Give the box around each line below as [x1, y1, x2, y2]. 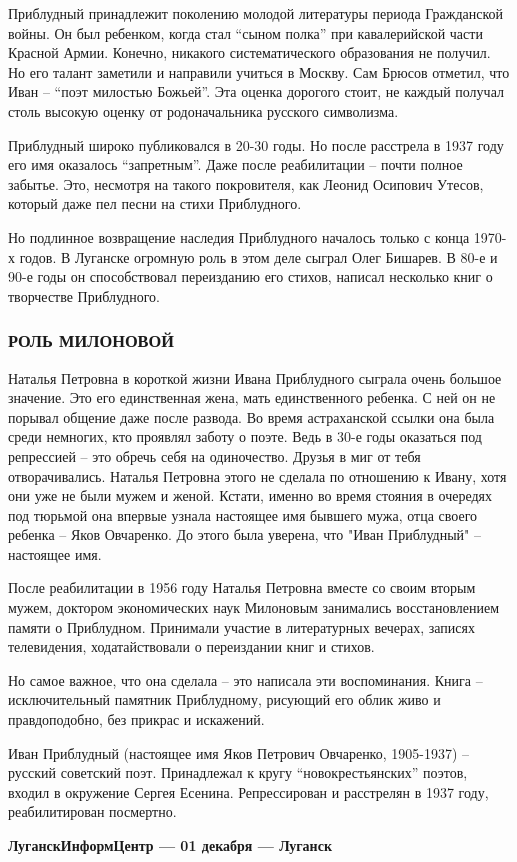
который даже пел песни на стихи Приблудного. [8, 193, 302, 214]
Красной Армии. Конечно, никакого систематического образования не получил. [8, 42, 491, 63]
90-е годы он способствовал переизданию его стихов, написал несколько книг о [8, 266, 493, 287]
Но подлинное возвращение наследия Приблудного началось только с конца [8, 226, 470, 247]
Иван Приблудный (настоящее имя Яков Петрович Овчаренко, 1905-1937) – [8, 742, 470, 763]
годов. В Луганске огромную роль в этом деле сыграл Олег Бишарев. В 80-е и [19, 246, 498, 267]
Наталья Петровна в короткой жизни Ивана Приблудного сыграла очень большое [8, 367, 502, 388]
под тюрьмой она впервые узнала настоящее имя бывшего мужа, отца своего [8, 504, 478, 525]
